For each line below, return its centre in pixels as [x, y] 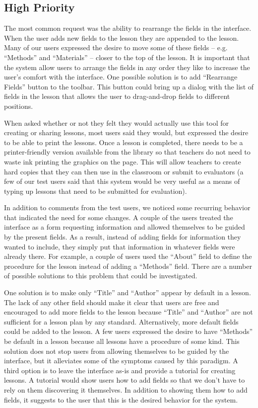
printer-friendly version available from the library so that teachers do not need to [127, 152]
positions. [19, 106]
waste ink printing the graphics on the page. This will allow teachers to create [123, 161]
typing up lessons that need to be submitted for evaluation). [96, 191]
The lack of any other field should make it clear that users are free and [112, 302]
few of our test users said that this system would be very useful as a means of [122, 181]
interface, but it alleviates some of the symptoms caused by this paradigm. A [121, 361]
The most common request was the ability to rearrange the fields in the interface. [128, 28]
